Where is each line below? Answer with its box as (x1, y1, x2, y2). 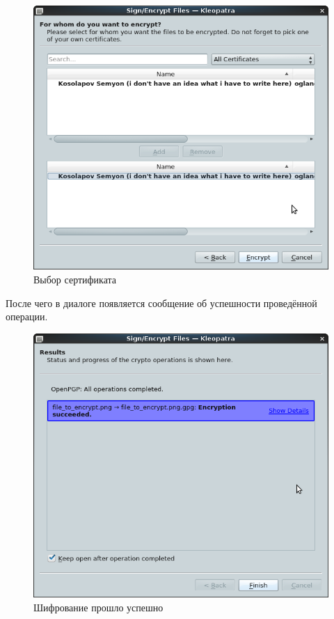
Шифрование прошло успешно (33, 600, 164, 614)
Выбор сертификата (33, 272, 117, 286)
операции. (6, 309, 48, 324)
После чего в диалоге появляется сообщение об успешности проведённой (6, 295, 317, 310)
